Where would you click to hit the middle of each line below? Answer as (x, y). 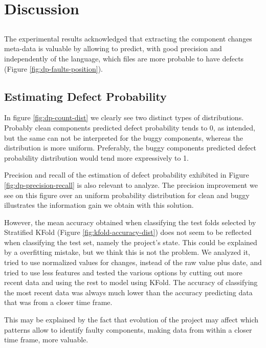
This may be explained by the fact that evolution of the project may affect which (131, 320)
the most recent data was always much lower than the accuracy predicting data (128, 292)
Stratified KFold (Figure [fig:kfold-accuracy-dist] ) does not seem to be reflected (128, 232)
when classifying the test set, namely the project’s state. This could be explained (131, 242)
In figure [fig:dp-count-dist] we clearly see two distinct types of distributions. (124, 117)
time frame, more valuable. (46, 340)
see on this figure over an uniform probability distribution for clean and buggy (127, 195)
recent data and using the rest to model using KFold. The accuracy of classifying (131, 282)
